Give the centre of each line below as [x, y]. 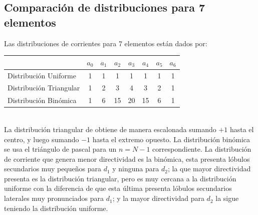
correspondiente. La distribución [202, 149]
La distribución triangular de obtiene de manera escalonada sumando [110, 129]
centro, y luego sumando [42, 139]
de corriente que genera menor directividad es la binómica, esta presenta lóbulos [127, 158]
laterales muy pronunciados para [54, 198]
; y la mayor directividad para [158, 198]
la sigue [227, 198]
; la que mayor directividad [209, 169]
